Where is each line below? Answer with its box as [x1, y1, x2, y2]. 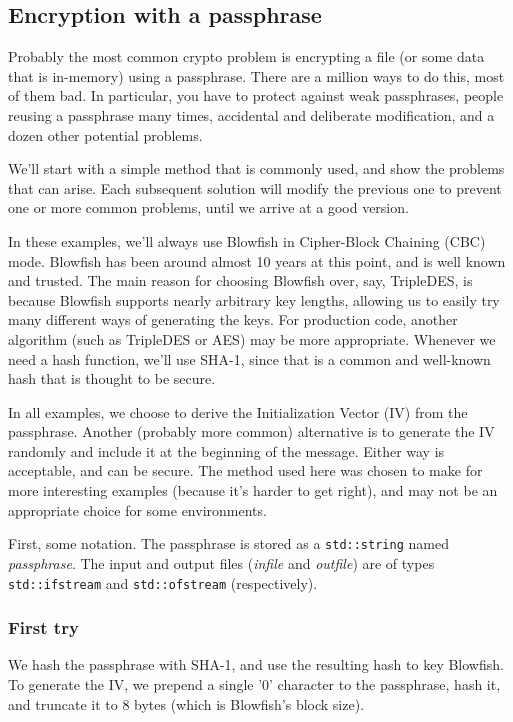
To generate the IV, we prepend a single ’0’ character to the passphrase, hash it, [8, 673, 501, 694]
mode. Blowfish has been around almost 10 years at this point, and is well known [8, 250, 506, 271]
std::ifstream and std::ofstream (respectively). [8, 572, 318, 593]
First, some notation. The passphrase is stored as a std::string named [8, 533, 449, 554]
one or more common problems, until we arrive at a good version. [8, 197, 409, 218]
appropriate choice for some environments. [8, 499, 267, 520]
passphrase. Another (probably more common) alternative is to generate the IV [8, 421, 495, 442]
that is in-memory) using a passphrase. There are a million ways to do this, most [8, 65, 505, 86]
